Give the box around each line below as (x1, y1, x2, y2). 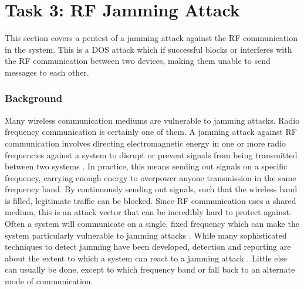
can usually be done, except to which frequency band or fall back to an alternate (5, 263, 295, 276)
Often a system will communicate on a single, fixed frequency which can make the (5, 217, 299, 230)
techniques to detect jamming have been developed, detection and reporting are (5, 240, 291, 253)
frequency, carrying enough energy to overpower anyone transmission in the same (5, 171, 296, 183)
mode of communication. (5, 275, 93, 287)
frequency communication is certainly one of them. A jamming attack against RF (5, 125, 297, 138)
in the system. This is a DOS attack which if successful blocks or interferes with (5, 43, 292, 55)
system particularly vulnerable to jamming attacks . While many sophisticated (5, 229, 287, 241)
